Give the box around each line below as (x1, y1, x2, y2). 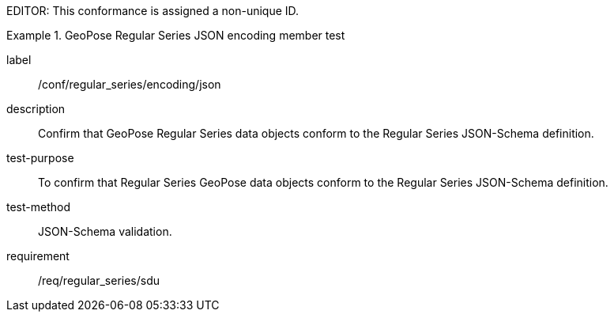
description (6, 102, 66, 115)
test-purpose (6, 151, 74, 165)
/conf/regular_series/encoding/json (38, 78, 221, 91)
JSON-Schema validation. (38, 225, 172, 238)
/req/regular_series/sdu (38, 274, 160, 287)
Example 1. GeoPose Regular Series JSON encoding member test (6, 28, 345, 42)
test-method (6, 200, 70, 214)
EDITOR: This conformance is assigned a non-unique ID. (6, 4, 299, 17)
